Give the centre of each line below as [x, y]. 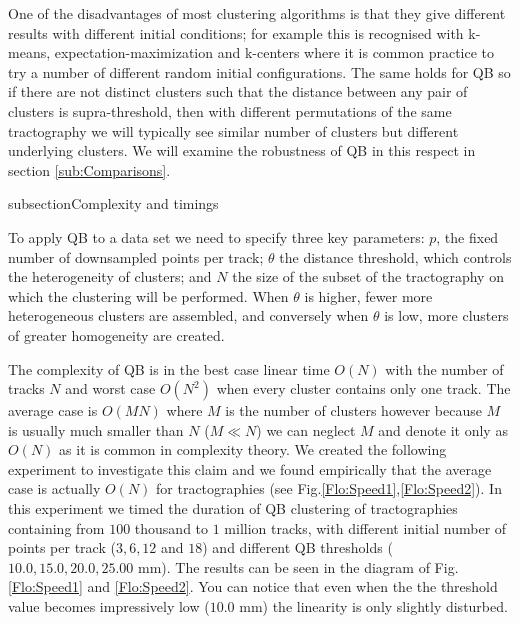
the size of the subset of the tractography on [368, 276]
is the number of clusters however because [353, 410]
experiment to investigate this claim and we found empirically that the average [250, 468]
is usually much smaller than [96, 429]
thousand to [171, 527]
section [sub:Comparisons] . [89, 169]
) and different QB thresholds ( [297, 547]
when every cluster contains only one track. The [363, 388]
